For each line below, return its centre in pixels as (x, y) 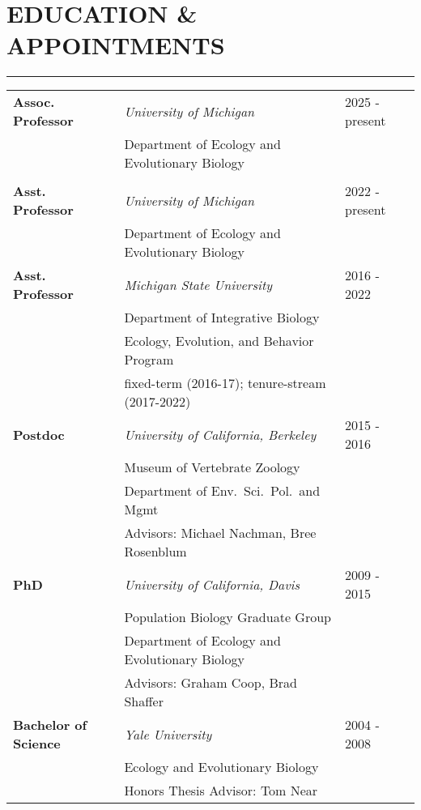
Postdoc (39, 434)
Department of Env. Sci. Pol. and (222, 491)
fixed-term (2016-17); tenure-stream (225, 383)
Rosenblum (155, 552)
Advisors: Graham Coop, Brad (211, 683)
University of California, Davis (212, 584)
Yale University (168, 734)
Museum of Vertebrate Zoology (212, 467)
